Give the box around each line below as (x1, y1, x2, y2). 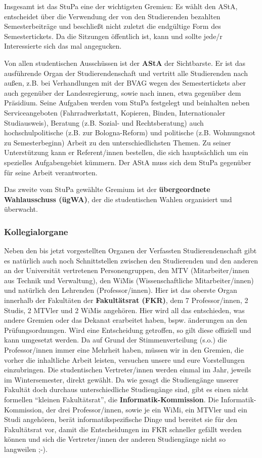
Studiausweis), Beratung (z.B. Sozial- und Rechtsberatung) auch (4, 117, 204, 128)
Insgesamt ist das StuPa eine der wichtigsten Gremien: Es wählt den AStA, (4, 1, 238, 11)
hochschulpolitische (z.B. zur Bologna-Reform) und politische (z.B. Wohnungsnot (4, 127, 256, 138)
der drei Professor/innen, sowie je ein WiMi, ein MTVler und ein (46, 404, 247, 414)
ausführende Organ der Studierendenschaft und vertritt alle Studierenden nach (4, 67, 248, 78)
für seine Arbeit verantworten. (4, 167, 98, 177)
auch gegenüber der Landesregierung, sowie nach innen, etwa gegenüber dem (4, 87, 241, 98)
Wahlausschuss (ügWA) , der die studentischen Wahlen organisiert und (4, 194, 232, 204)
